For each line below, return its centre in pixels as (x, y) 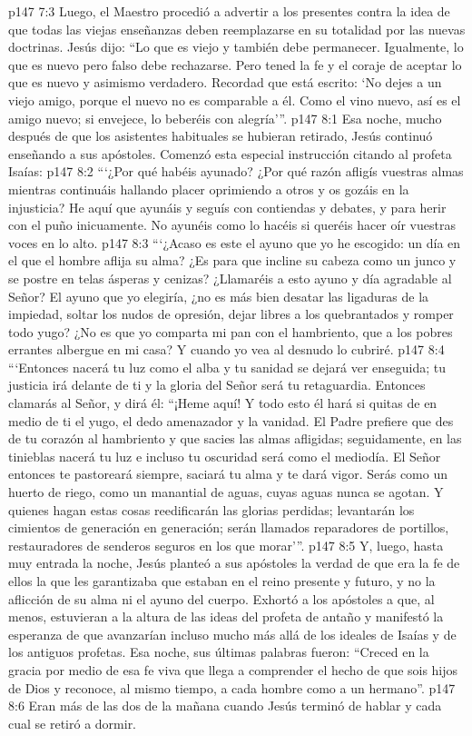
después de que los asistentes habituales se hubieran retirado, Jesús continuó (221, 136)
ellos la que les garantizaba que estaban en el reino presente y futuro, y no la (222, 581)
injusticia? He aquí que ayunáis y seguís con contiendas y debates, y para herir (227, 207)
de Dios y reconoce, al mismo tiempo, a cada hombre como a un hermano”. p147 (232, 687)
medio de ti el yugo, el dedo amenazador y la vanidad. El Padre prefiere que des (231, 420)
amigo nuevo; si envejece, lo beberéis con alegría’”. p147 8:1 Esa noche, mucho (225, 118)
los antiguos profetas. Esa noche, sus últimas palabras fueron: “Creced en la (219, 652)
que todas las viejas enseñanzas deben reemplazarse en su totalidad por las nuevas (237, 29)
